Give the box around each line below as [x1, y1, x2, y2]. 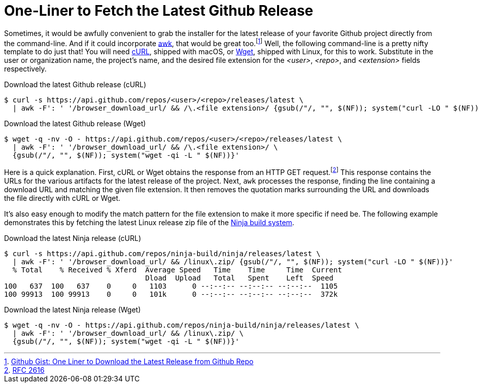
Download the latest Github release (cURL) [4, 80, 147, 89]
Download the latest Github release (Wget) [4, 119, 146, 128]
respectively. [4, 64, 47, 74]
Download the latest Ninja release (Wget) [4, 305, 141, 314]
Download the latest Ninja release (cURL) [4, 234, 142, 243]
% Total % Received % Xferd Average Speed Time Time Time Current [12, 266, 342, 274]
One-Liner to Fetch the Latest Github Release [4, 2, 314, 19]
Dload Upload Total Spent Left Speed [145, 274, 334, 283]
